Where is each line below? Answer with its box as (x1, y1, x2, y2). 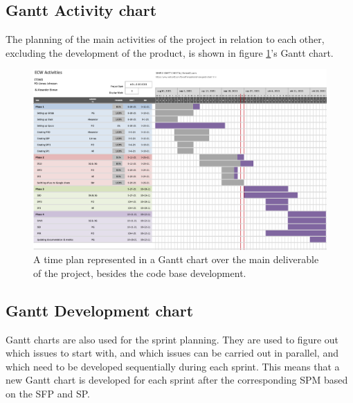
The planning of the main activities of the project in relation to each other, (6, 32, 325, 46)
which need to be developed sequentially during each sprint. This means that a (6, 359, 340, 373)
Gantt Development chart (6, 299, 194, 321)
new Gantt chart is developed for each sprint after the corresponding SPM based (6, 373, 348, 387)
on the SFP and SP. (6, 386, 90, 401)
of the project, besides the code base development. (33, 265, 246, 280)
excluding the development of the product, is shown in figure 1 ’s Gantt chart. (6, 45, 334, 60)
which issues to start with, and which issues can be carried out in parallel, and (6, 346, 338, 360)
